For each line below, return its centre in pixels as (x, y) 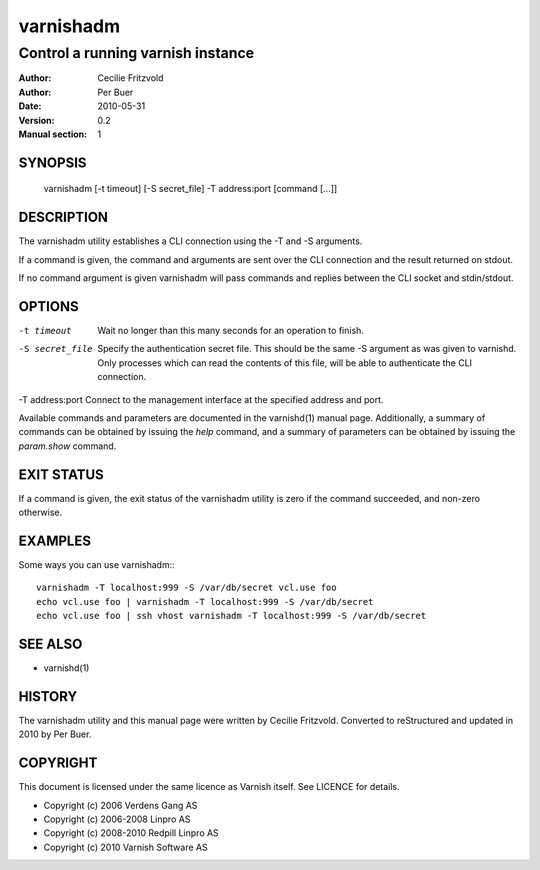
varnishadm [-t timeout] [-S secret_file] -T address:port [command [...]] (190, 189)
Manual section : (53, 134)
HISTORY (48, 696)
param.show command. (67, 446)
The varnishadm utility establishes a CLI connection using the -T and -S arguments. (190, 241)
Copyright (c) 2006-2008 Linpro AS (117, 819)
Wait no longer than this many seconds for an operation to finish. (231, 330)
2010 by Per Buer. (55, 734)
